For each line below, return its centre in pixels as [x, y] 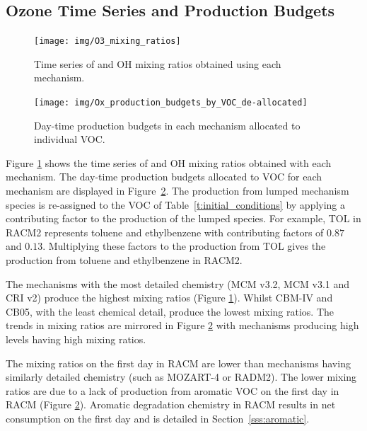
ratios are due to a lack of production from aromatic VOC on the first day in [173, 390]
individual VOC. [70, 139]
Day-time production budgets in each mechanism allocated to [167, 125]
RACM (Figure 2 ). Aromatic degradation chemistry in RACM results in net [171, 404]
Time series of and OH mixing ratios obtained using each [158, 63]
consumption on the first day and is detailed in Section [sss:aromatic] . [158, 418]
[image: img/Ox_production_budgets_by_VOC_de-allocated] [171, 103]
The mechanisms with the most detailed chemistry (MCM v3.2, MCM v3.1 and [178, 283]
